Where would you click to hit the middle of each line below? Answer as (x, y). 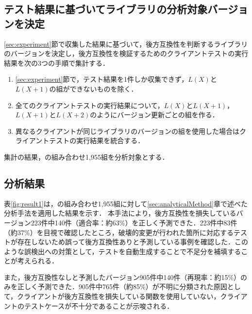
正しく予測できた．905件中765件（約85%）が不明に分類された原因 (122, 286)
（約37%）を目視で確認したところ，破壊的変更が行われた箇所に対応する (119, 232)
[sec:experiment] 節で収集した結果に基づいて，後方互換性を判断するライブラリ (126, 44)
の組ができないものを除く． (93, 88)
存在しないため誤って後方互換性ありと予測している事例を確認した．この (133, 242)
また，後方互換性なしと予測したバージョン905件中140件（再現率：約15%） (122, 277)
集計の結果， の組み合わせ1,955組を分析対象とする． (86, 157)
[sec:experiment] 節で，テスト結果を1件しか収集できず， (102, 79)
